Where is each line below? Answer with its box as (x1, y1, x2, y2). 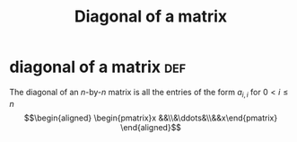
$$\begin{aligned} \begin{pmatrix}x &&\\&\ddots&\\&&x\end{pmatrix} (23, 112, 278, 123)
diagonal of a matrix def (9, 57, 187, 77)
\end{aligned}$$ (119, 121, 182, 132)
